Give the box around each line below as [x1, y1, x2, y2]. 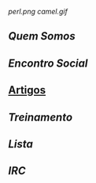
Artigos [8, 83, 46, 97]
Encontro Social [8, 56, 88, 70]
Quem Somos [8, 29, 76, 43]
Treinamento [8, 110, 73, 124]
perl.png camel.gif [8, 7, 68, 16]
